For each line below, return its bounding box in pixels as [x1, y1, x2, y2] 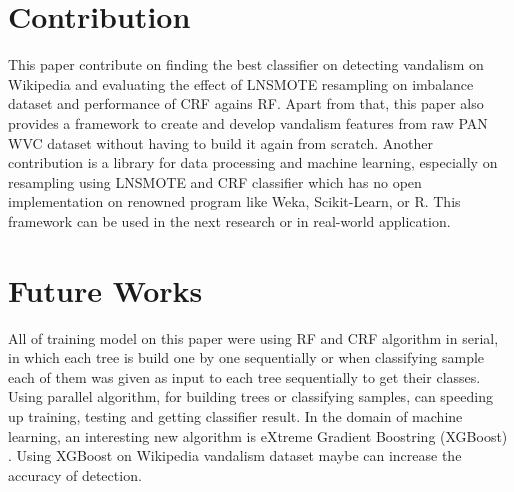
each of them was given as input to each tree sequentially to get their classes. [8, 366, 481, 387]
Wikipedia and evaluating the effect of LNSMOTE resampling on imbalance [8, 73, 474, 94]
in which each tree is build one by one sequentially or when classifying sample [8, 347, 485, 368]
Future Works [8, 269, 203, 310]
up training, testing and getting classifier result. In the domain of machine [8, 405, 463, 426]
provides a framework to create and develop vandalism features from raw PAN [8, 112, 488, 133]
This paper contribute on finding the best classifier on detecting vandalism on [8, 54, 484, 75]
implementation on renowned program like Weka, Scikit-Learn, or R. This [8, 191, 461, 212]
